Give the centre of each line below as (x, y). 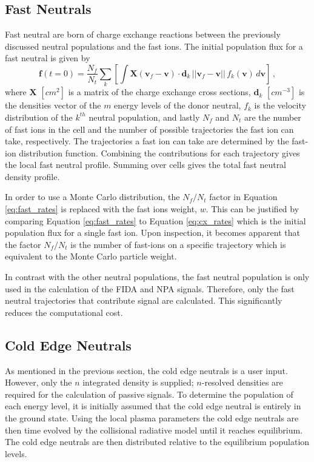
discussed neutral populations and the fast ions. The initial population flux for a (154, 46)
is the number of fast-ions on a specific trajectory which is (178, 244)
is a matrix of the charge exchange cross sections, (159, 92)
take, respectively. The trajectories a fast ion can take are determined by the (147, 141)
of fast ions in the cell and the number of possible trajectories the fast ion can (149, 129)
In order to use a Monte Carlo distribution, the (92, 197)
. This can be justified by (252, 209)
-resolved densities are (242, 382)
